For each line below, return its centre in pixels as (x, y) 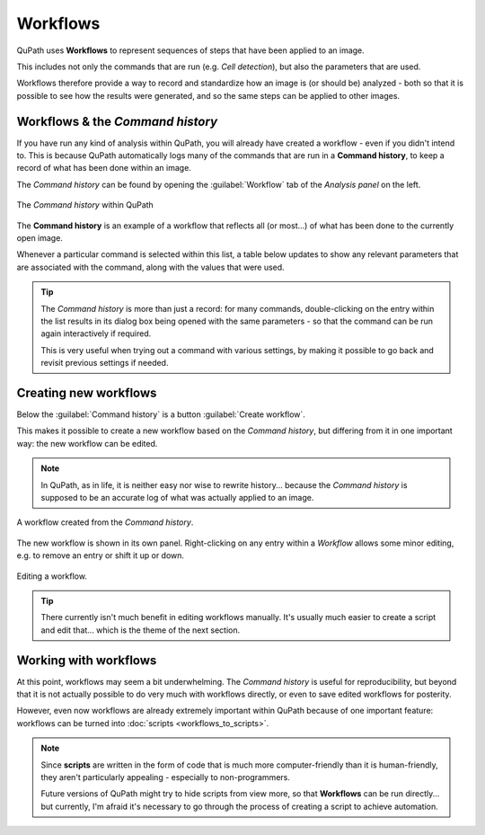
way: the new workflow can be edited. (87, 443)
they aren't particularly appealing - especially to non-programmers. (166, 777)
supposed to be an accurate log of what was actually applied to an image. (177, 497)
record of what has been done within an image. (104, 168)
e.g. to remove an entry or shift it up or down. (100, 555)
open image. (40, 237)
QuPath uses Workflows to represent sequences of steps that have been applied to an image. (191, 50)
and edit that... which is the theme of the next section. (141, 630)
